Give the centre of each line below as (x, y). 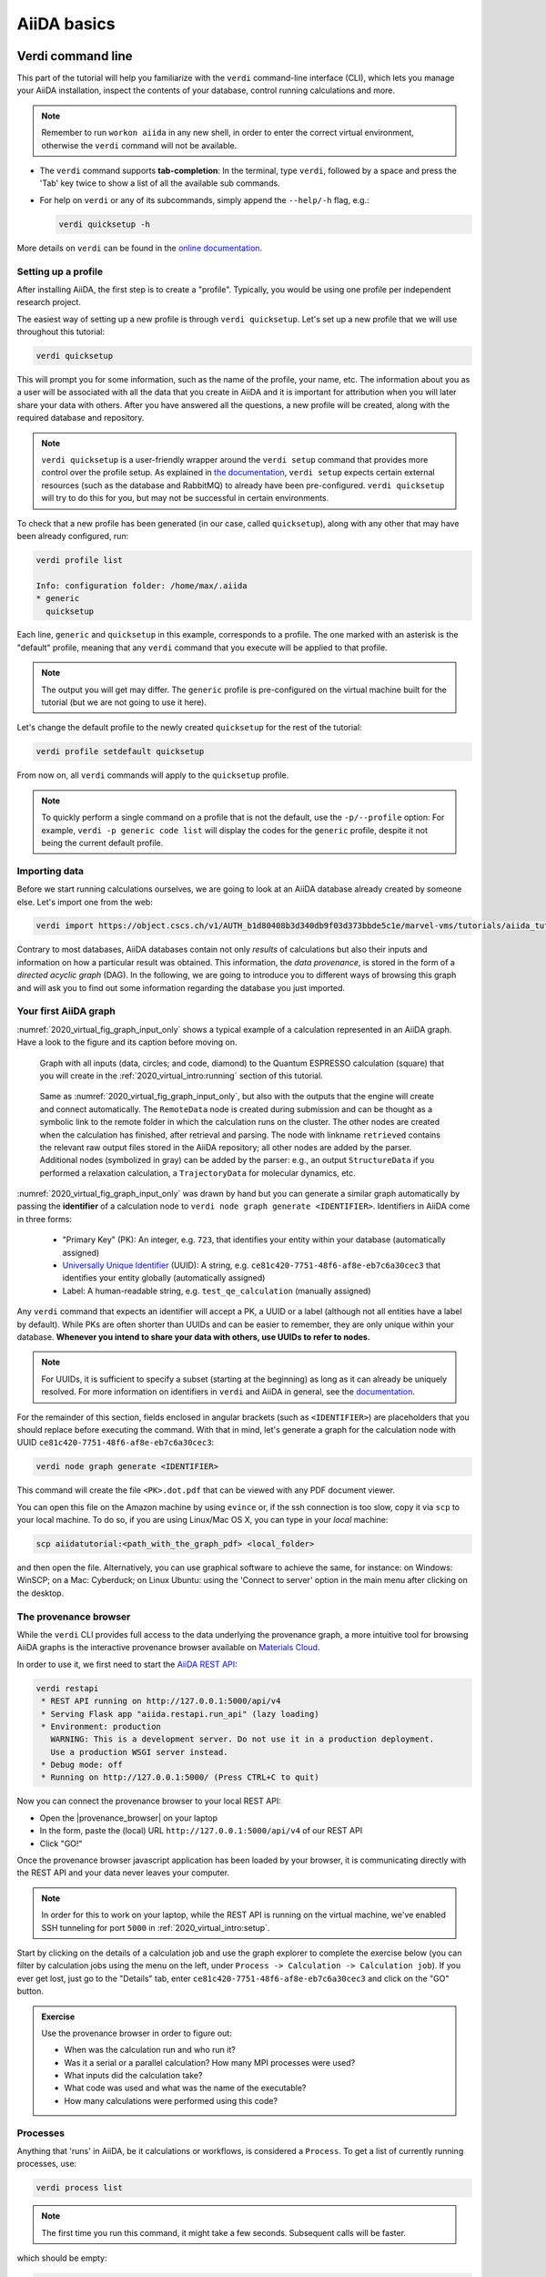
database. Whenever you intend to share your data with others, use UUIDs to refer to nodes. (193, 1337)
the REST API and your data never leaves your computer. (123, 1873)
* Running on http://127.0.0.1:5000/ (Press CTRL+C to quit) (180, 1777)
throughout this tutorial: (61, 332)
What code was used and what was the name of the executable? (185, 2088)
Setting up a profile (60, 271)
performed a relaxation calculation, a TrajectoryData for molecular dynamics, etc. (198, 1173)
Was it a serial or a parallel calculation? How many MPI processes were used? (210, 2062)
